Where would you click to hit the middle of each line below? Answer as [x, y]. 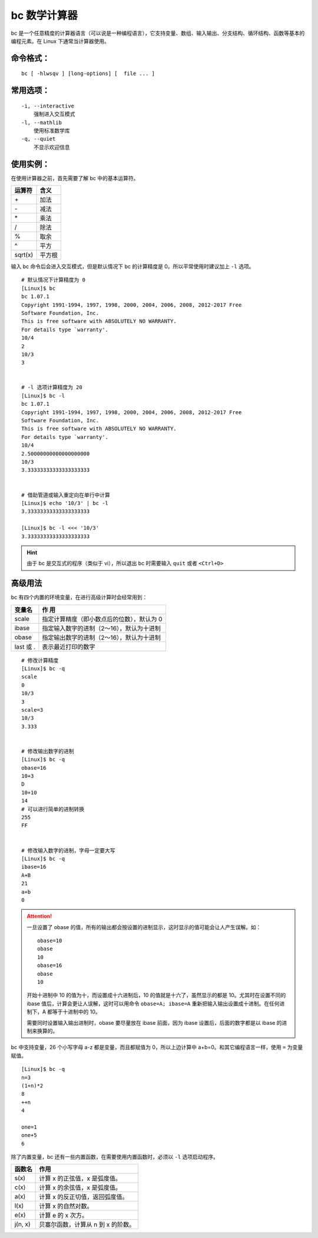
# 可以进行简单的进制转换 [53, 809]
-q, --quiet [39, 139]
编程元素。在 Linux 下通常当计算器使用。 [60, 41]
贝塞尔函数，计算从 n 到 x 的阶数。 [87, 1224]
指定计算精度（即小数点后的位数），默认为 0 [102, 619]
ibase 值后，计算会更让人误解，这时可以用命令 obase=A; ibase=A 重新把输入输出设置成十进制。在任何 [153, 1004]
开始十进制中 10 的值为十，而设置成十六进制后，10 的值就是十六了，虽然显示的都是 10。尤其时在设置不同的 [156, 995]
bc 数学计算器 [44, 15]
